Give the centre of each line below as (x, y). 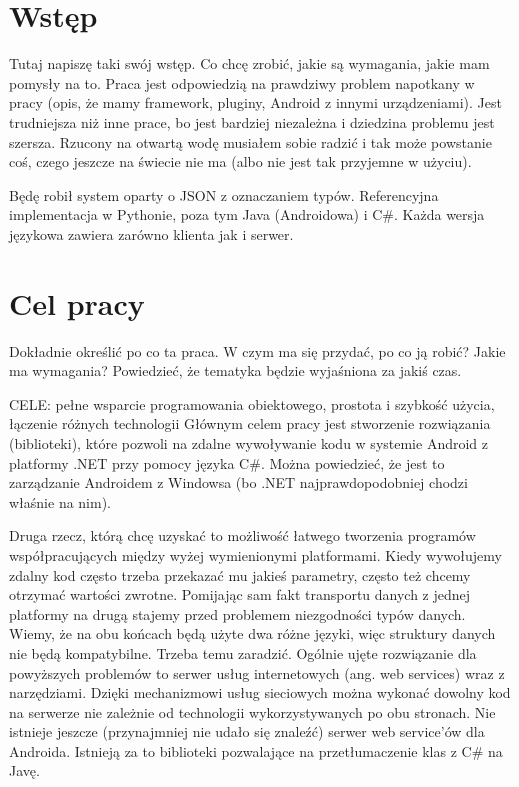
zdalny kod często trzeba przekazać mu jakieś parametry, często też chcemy (240, 574)
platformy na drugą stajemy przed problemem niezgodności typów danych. (237, 613)
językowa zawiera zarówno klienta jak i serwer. (151, 233)
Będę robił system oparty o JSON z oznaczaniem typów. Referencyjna (224, 194)
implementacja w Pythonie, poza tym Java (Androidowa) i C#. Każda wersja (247, 214)
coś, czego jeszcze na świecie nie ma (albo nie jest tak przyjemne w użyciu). (240, 161)
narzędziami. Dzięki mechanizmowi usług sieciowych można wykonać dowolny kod (260, 692)
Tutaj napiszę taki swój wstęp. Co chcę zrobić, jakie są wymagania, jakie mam (249, 63)
